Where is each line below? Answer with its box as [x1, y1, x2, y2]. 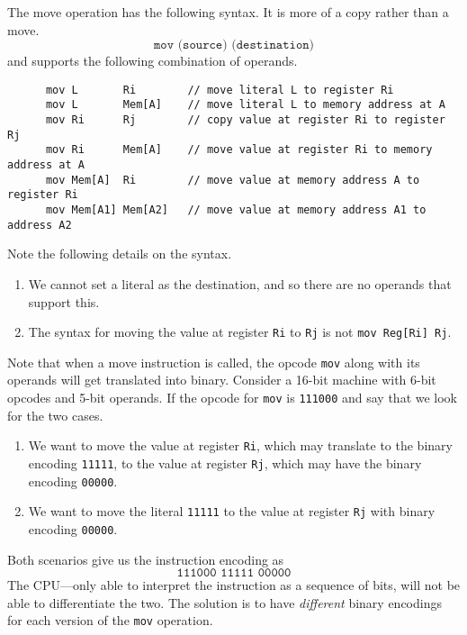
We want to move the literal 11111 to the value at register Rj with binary [28, 502, 436, 521]
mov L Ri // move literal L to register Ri [45, 83, 394, 96]
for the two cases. [7, 405, 103, 424]
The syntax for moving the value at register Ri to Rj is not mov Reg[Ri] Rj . [28, 322, 452, 341]
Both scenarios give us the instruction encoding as [7, 549, 284, 568]
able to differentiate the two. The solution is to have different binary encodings [7, 593, 442, 612]
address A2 [7, 218, 72, 231]
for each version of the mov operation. [7, 611, 213, 630]
